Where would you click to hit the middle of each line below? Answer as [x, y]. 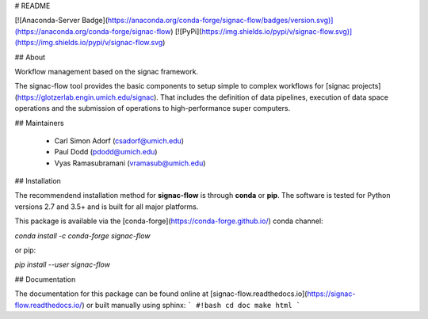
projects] [366, 86]
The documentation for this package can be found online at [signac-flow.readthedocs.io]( [161, 294]
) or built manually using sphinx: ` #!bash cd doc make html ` [191, 305]
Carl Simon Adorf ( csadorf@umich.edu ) [119, 141]
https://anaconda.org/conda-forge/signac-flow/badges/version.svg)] [220, 21]
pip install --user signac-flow [63, 264]
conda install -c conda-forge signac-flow [82, 235]
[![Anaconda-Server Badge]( [61, 21]
